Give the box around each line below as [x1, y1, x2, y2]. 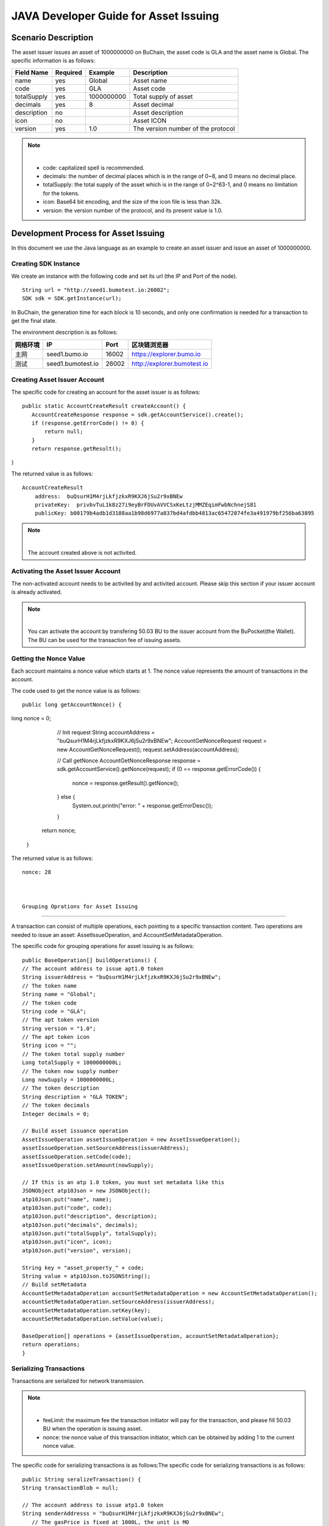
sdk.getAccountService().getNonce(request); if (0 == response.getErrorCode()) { [57, 765, 261, 773]
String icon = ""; [22, 1042, 77, 1049]
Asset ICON [133, 116, 167, 125]
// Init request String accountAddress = [57, 728, 155, 736]
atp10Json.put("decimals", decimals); [22, 1221, 138, 1228]
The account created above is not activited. [27, 549, 137, 556]
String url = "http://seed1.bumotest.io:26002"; [22, 287, 170, 294]
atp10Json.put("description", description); [22, 1213, 158, 1220]
